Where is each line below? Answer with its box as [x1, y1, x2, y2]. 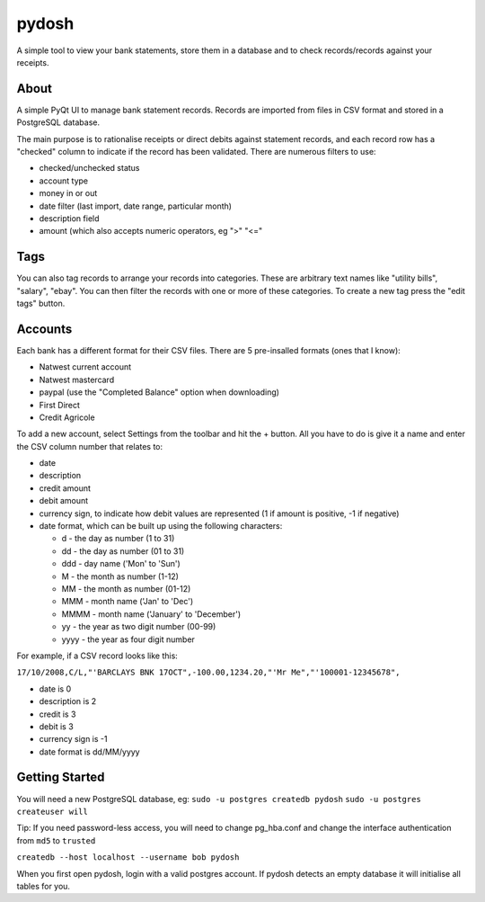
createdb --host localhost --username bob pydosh [16, 853, 240, 862]
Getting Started [16, 770, 105, 785]
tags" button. [16, 298, 66, 309]
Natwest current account [39, 362, 132, 372]
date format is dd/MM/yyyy [39, 746, 140, 757]
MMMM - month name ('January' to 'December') [61, 608, 242, 620]
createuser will [16, 806, 89, 817]
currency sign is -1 [39, 734, 108, 745]
